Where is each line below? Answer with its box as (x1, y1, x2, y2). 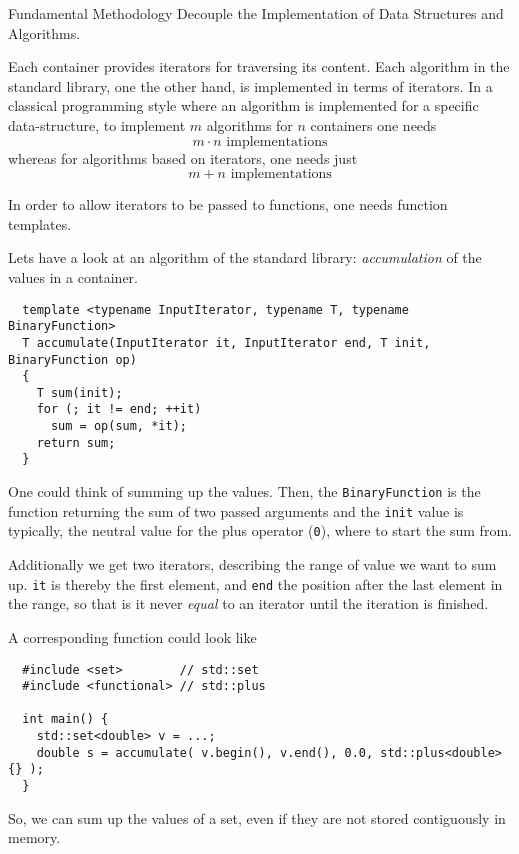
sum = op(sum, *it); (50, 419, 187, 434)
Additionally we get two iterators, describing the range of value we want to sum (8, 554, 497, 575)
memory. (8, 827, 61, 848)
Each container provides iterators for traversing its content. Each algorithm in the (8, 56, 510, 77)
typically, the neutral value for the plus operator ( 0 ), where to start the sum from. (8, 520, 512, 541)
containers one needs (310, 114, 437, 135)
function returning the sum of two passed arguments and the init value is (8, 500, 464, 521)
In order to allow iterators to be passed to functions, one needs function (8, 194, 448, 215)
